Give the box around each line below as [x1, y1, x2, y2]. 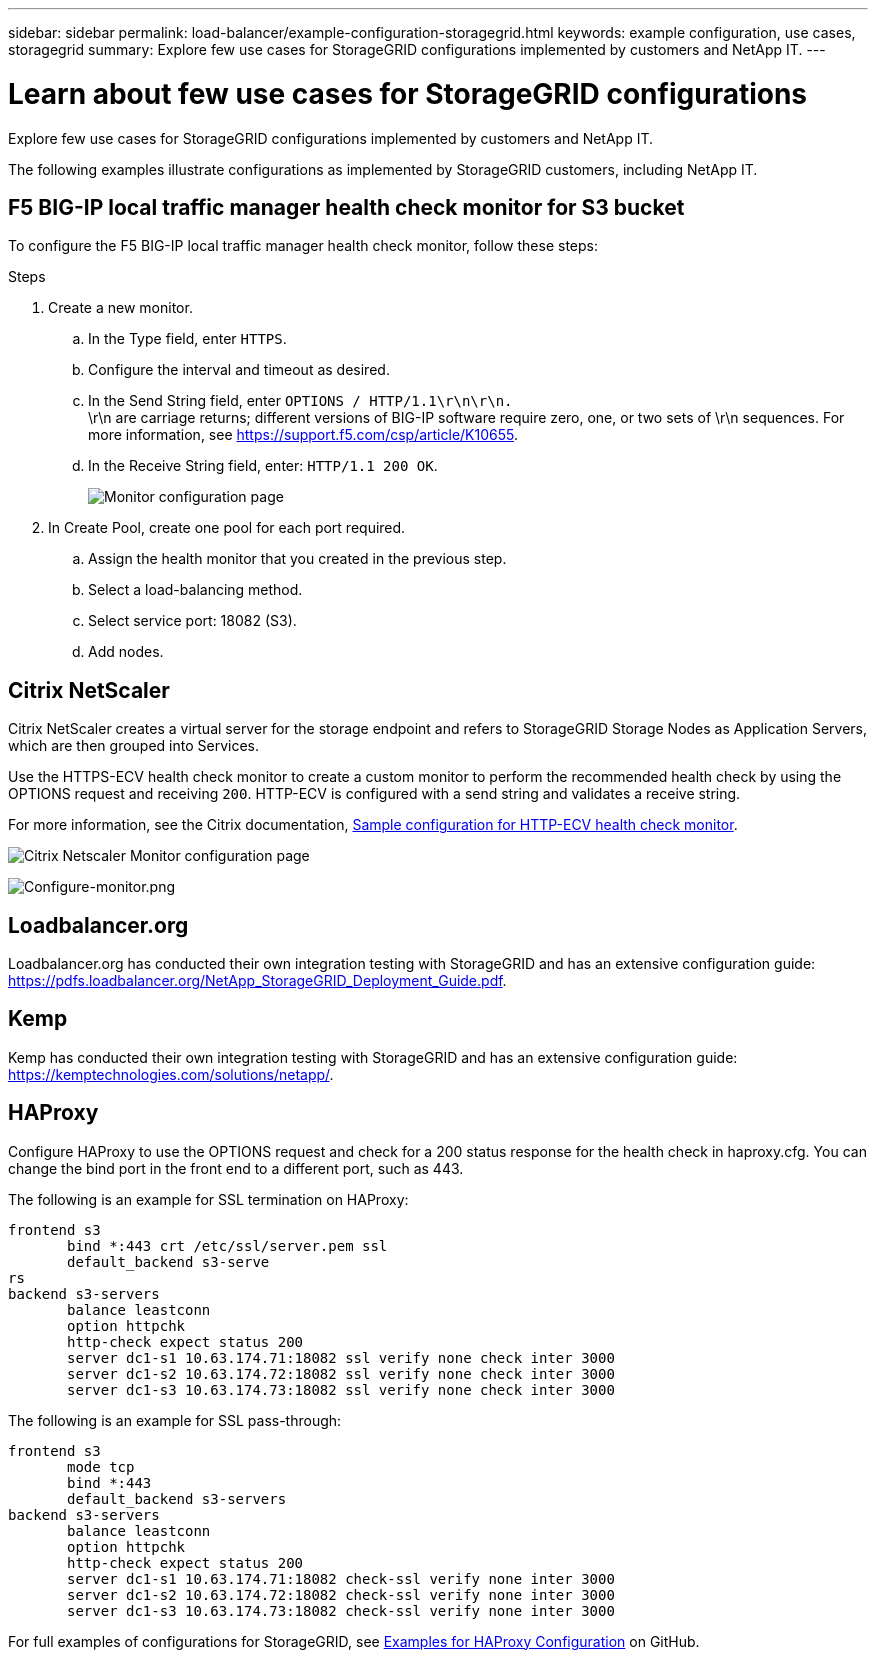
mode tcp [67, 1458, 135, 1475]
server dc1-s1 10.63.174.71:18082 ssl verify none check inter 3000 [67, 1349, 615, 1366]
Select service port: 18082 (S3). [88, 612, 297, 630]
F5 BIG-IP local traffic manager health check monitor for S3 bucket [8, 194, 685, 220]
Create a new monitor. [48, 299, 193, 317]
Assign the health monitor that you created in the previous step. [88, 550, 507, 568]
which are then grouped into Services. [8, 737, 260, 755]
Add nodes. [88, 643, 164, 661]
